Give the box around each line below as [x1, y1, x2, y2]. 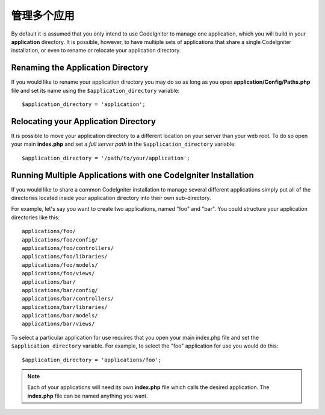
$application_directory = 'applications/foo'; [22, 356, 162, 363]
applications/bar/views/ [22, 320, 95, 328]
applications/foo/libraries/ [22, 253, 108, 260]
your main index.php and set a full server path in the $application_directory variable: [11, 140, 236, 148]
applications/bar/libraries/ [22, 304, 108, 310]
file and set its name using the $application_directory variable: [11, 87, 180, 94]
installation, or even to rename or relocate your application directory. [11, 47, 181, 54]
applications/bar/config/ [22, 287, 99, 293]
